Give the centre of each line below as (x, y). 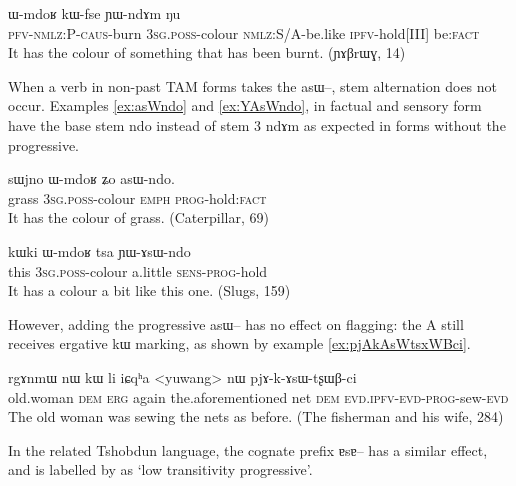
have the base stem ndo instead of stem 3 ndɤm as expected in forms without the (257, 124)
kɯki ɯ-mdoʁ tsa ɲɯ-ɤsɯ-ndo (99, 250)
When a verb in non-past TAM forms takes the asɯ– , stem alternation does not (253, 85)
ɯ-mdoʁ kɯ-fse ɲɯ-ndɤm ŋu (94, 13)
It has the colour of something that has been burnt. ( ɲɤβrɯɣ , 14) (207, 52)
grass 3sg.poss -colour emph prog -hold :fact (137, 197)
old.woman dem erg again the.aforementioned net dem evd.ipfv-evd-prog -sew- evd (258, 396)
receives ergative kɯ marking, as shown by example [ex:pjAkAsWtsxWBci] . (239, 343)
